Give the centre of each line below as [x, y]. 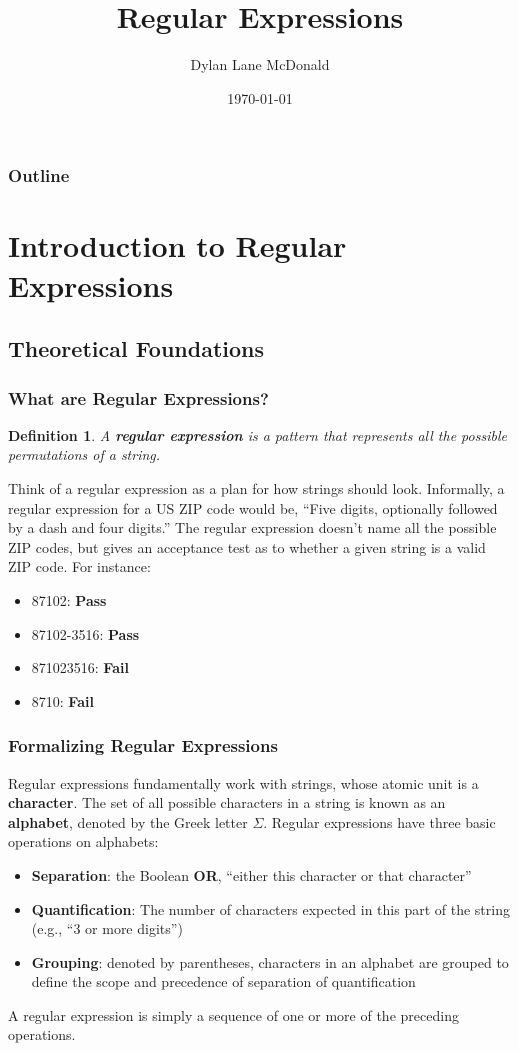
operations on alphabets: [83, 841]
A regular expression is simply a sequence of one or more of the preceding [233, 1014]
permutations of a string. [84, 454]
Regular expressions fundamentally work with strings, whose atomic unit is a [243, 782]
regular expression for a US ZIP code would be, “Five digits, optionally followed [253, 507]
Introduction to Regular [177, 245]
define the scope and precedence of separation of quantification [223, 981]
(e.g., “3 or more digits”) [107, 928]
